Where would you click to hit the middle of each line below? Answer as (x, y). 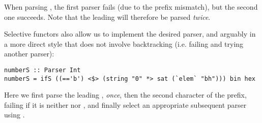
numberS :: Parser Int (42, 70)
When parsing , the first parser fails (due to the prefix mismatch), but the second (131, 7)
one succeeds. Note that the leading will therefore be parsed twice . (107, 17)
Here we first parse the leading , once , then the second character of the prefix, (125, 95)
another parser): (29, 54)
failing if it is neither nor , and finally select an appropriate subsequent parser (125, 104)
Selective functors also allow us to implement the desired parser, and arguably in (130, 34)
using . (14, 115)
